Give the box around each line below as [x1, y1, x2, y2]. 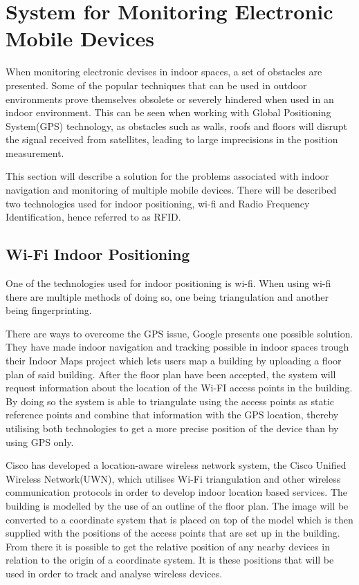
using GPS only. [6, 434, 74, 449]
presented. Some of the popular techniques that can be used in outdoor [6, 77, 307, 92]
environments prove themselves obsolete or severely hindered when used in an [6, 91, 334, 106]
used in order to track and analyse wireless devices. [6, 566, 223, 580]
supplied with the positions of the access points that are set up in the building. [6, 526, 340, 540]
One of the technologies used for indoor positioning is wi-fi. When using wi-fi [6, 276, 331, 290]
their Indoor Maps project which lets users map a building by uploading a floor [6, 353, 342, 368]
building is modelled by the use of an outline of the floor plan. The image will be [6, 498, 349, 512]
